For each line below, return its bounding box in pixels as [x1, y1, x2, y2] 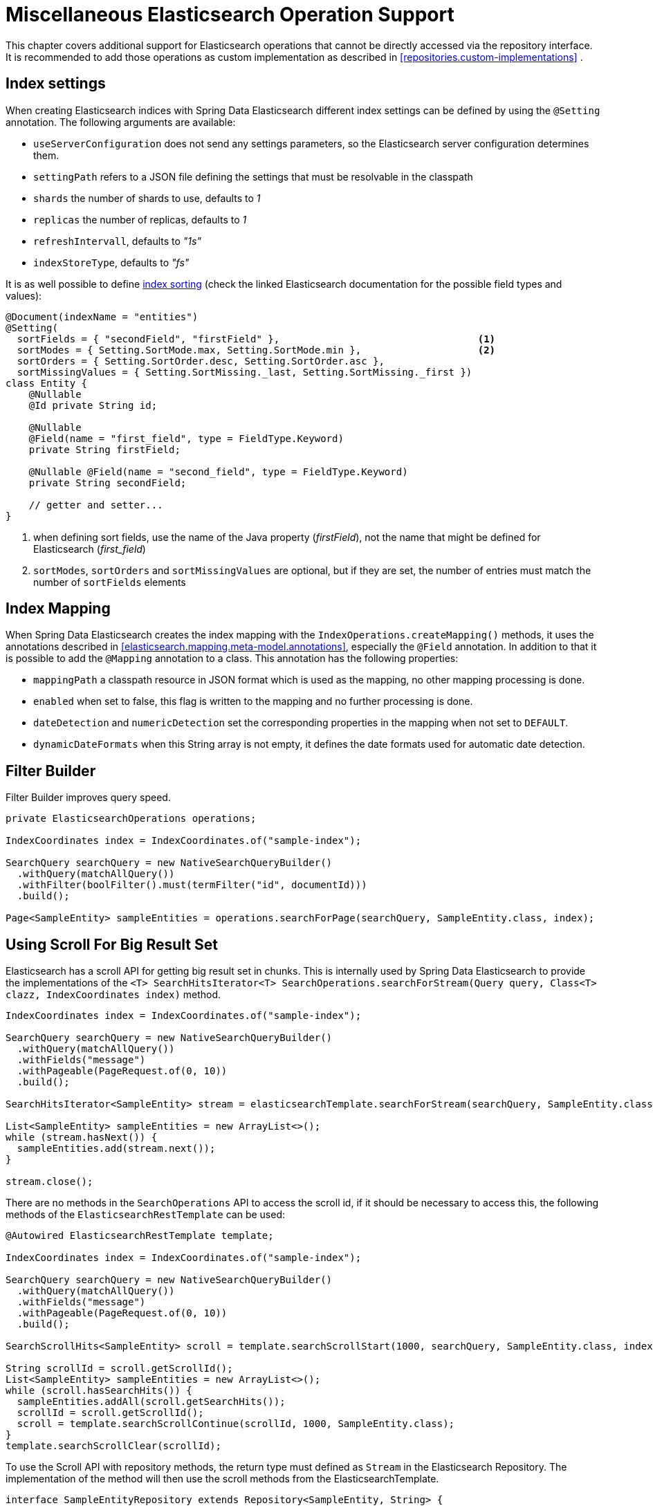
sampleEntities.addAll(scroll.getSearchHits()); [17, 1396, 286, 1408]
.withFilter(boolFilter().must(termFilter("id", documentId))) [17, 879, 367, 891]
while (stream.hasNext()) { [6, 1132, 158, 1143]
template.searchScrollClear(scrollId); [6, 1440, 221, 1452]
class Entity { [6, 377, 88, 389]
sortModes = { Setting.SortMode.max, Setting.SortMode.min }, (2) [17, 344, 496, 356]
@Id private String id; [28, 399, 158, 411]
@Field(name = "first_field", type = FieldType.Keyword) [28, 432, 344, 444]
